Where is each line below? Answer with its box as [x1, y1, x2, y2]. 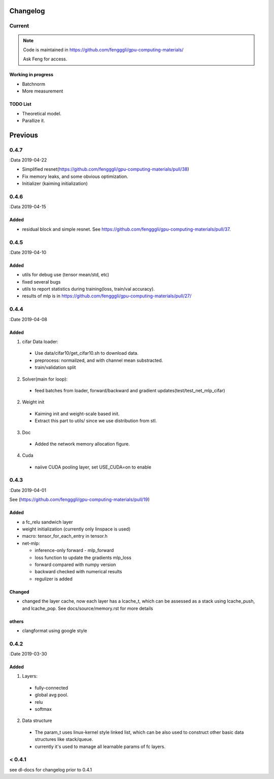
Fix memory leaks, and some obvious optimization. [22, 173, 128, 179]
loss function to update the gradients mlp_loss [35, 554, 131, 560]
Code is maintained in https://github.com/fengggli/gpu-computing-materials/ [23, 46, 184, 53]
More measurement [22, 88, 63, 94]
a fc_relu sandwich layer [22, 519, 73, 525]
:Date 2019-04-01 [9, 487, 47, 493]
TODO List [9, 101, 31, 107]
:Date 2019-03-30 [9, 651, 47, 657]
